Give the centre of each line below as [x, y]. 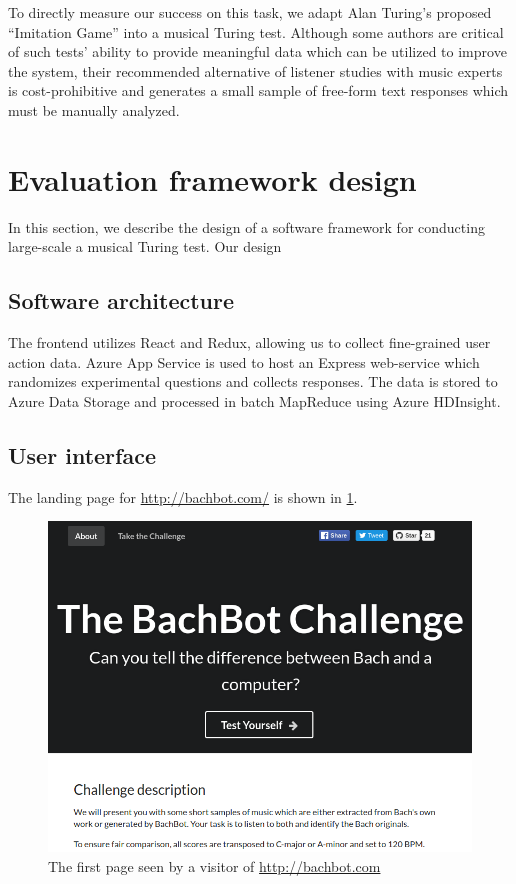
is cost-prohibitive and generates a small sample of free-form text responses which [258, 90]
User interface [82, 454]
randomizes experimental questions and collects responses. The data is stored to [253, 381]
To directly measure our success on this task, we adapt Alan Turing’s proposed [250, 12]
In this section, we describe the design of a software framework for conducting [246, 226]
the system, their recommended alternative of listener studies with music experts [255, 70]
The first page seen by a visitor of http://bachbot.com [214, 865]
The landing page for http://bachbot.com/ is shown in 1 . [183, 496]
